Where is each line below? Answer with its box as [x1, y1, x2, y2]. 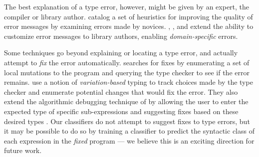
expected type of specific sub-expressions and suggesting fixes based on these [4, 106, 239, 116]
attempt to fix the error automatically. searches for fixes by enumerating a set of [4, 57, 250, 67]
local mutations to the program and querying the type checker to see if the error [4, 67, 250, 77]
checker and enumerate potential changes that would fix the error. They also [4, 86, 238, 97]
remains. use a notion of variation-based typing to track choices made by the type [4, 77, 253, 87]
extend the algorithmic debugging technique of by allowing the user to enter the [4, 96, 249, 107]
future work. [4, 145, 42, 156]
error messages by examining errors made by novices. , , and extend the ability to [4, 21, 254, 31]
